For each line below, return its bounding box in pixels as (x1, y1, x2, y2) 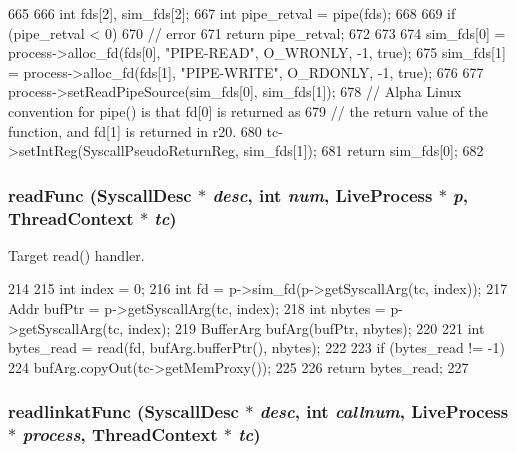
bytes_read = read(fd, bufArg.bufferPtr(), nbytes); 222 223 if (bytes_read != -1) (8, 337, 505, 358)
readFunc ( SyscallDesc (8, 182, 192, 207)
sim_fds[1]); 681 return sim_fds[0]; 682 (243, 140, 484, 161)
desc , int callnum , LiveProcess (259, 399, 509, 424)
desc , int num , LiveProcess (212, 182, 433, 207)
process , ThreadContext (22, 422, 218, 447)
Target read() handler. (8, 244, 145, 265)
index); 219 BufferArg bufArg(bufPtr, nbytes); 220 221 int (127, 317, 485, 338)
